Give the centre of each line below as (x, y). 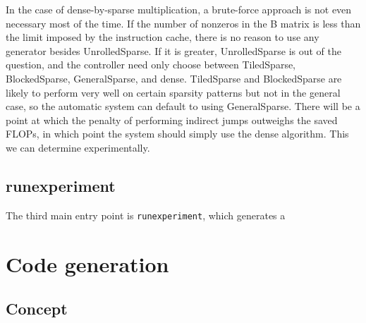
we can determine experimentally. (78, 147)
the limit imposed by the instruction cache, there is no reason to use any (163, 37)
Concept (37, 309)
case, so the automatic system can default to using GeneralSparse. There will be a (183, 106)
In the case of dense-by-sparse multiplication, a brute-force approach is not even (179, 9)
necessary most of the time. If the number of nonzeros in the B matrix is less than (183, 23)
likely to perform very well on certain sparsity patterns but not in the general (173, 92)
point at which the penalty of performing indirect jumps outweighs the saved (172, 120)
